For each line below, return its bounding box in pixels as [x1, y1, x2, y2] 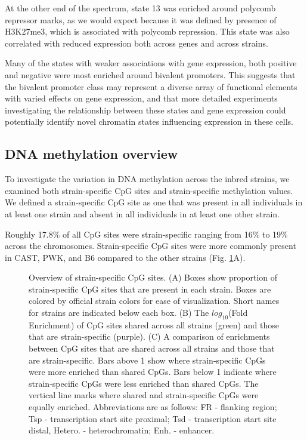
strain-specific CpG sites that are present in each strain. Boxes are [29, 282, 271, 295]
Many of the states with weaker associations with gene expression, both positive [5, 57, 297, 69]
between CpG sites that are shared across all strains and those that [29, 342, 275, 355]
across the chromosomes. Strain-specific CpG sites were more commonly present [5, 239, 296, 252]
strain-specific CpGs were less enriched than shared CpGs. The [29, 377, 259, 389]
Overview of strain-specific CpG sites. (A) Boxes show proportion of [29, 271, 278, 284]
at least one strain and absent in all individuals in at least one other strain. [5, 207, 280, 220]
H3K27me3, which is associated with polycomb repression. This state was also [5, 25, 290, 38]
